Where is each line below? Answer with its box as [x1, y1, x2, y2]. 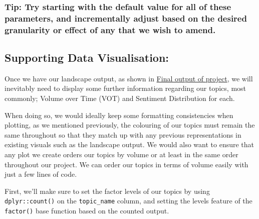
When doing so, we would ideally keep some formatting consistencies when [5, 110, 233, 120]
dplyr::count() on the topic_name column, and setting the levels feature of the [5, 195, 252, 206]
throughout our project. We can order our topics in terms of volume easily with [5, 159, 248, 169]
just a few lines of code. [5, 169, 77, 179]
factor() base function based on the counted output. [5, 205, 169, 216]
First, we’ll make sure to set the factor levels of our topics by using [5, 185, 210, 196]
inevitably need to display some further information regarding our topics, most [5, 83, 246, 93]
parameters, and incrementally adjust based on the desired [5, 12, 247, 24]
